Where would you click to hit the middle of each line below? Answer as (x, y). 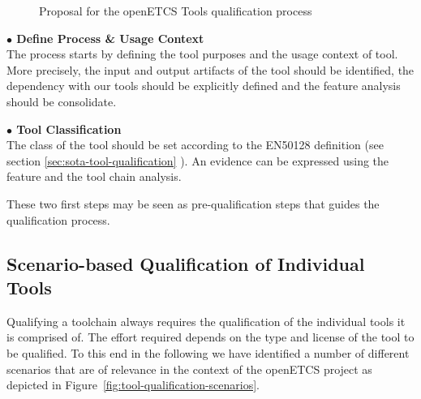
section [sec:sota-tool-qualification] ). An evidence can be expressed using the (198, 160)
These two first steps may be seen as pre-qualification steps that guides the (193, 203)
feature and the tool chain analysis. (94, 176)
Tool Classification (69, 129)
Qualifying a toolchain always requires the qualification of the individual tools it (206, 321)
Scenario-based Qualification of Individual (186, 263)
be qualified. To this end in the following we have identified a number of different (208, 352)
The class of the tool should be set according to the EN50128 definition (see (195, 145)
